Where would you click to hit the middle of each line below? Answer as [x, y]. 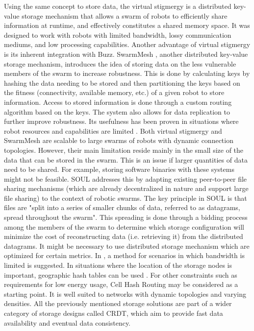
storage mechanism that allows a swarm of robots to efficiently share [125, 15]
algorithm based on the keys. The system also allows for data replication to [117, 111]
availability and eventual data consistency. [67, 322]
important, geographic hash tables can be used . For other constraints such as [121, 274]
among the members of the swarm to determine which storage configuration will [124, 226]
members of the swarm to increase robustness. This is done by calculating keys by [127, 73]
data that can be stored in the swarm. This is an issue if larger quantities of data [126, 159]
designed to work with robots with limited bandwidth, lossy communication [118, 35]
